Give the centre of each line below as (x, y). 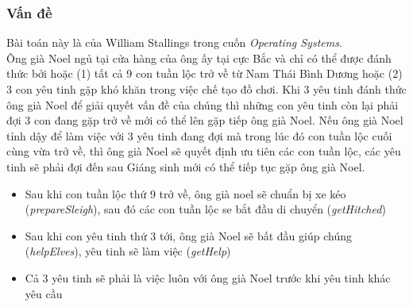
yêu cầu (44, 293)
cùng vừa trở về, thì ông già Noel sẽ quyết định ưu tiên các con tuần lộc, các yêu (204, 151)
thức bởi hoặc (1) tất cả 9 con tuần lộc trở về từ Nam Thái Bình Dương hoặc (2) (205, 73)
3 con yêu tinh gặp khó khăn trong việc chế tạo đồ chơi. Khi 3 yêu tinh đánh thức (206, 89)
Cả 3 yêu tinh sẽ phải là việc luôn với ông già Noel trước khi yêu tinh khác (208, 277)
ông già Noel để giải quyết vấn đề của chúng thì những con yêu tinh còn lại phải (203, 104)
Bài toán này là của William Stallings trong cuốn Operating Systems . (174, 42)
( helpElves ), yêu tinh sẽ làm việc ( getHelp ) (128, 251)
